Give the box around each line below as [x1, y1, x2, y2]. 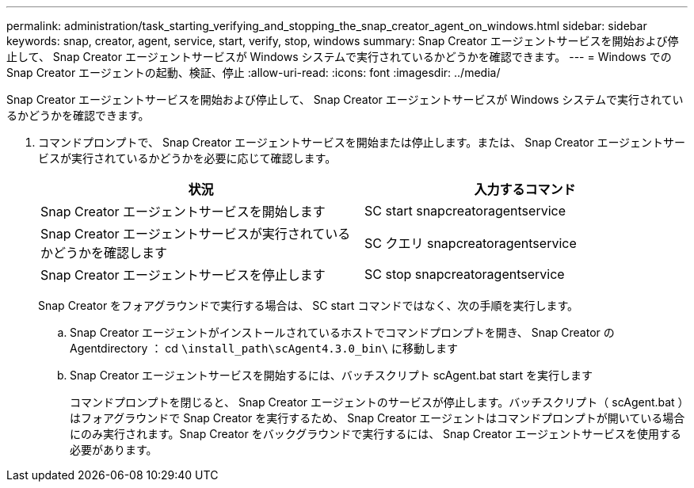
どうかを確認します [53, 245, 168, 261]
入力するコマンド [474, 181, 576, 197]
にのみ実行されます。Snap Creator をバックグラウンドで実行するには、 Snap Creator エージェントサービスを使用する [70, 427, 681, 440]
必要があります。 [70, 443, 158, 456]
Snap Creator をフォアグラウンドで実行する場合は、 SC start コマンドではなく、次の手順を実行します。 [38, 299, 578, 312]
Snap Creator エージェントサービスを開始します [40, 204, 326, 219]
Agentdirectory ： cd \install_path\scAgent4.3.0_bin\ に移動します [70, 341, 459, 355]
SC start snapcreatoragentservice [364, 203, 566, 219]
